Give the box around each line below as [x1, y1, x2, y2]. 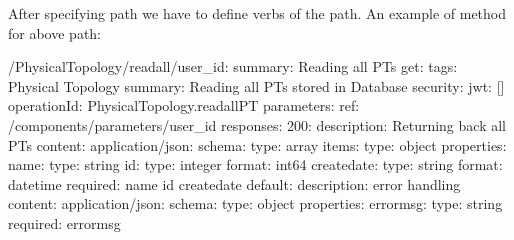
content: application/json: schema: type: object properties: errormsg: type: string [8, 193, 503, 214]
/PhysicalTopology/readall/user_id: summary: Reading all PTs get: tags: [8, 56, 458, 77]
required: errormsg [8, 212, 121, 233]
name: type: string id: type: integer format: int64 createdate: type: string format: [8, 154, 503, 175]
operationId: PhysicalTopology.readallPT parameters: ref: [8, 95, 360, 116]
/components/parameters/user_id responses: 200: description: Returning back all [8, 114, 506, 135]
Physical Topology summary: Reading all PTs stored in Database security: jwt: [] [8, 75, 505, 96]
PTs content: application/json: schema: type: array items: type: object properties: [8, 134, 507, 155]
